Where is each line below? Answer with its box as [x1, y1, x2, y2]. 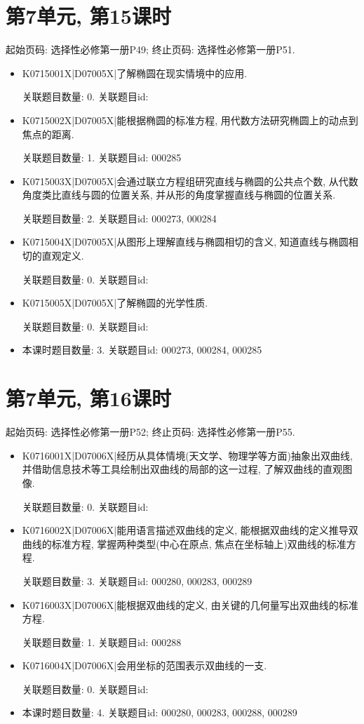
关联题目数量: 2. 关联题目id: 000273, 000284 [22, 210, 217, 225]
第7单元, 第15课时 [6, 1, 171, 30]
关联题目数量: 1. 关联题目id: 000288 [22, 634, 182, 649]
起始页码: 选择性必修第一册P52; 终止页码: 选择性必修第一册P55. [6, 424, 295, 439]
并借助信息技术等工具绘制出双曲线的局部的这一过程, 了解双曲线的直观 [22, 462, 343, 476]
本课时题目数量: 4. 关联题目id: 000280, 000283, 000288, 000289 [22, 705, 297, 720]
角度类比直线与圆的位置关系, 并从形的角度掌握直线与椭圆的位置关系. [22, 187, 336, 202]
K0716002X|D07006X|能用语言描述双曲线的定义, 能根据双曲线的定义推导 [22, 523, 349, 537]
